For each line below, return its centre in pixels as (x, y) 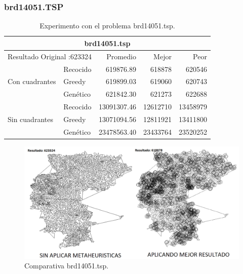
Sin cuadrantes (30, 119)
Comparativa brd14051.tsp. (67, 266)
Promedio (121, 56)
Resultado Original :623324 (50, 56)
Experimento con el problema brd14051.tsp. (107, 26)
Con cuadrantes (32, 81)
